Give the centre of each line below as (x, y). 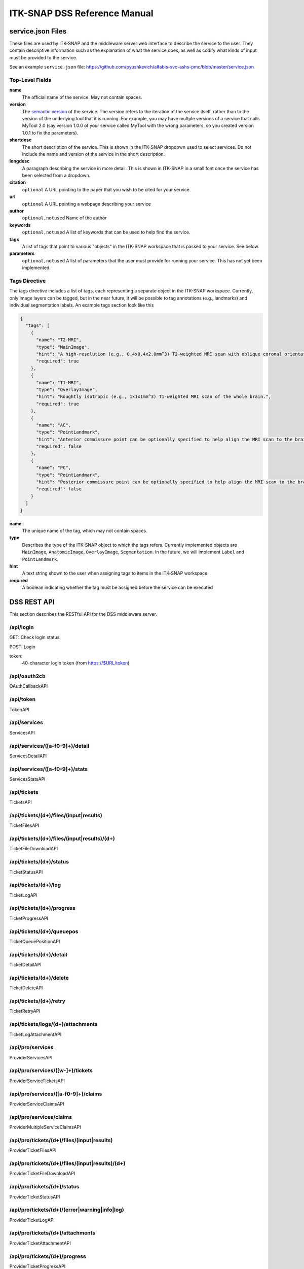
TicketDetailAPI (25, 965)
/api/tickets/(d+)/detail (38, 954)
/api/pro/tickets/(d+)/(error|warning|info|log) (67, 1210)
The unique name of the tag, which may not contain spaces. (85, 530)
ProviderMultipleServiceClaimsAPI (45, 1127)
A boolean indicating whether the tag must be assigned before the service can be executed (117, 588)
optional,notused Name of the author (64, 218)
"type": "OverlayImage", (67, 389)
